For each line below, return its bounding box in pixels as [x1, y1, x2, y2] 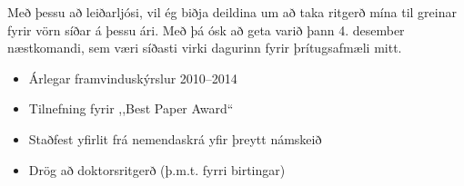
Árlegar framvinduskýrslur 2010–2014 [28, 68, 237, 87]
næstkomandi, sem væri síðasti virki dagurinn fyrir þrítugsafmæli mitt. [7, 38, 402, 57]
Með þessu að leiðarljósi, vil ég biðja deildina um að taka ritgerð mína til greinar [7, 3, 457, 21]
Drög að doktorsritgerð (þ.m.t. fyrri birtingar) [28, 160, 286, 179]
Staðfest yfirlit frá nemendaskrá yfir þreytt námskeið [28, 129, 322, 148]
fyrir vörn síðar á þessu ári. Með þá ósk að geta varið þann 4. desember [7, 20, 405, 39]
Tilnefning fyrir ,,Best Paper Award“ [28, 99, 234, 118]
